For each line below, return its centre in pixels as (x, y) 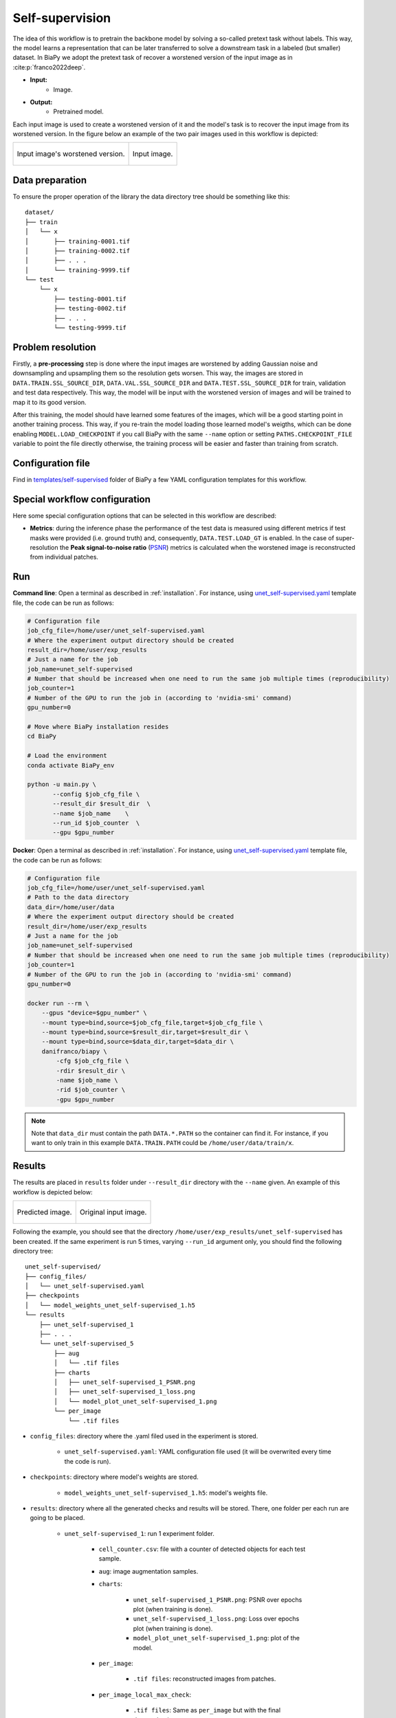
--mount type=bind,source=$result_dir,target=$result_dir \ (145, 1032)
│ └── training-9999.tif (78, 270)
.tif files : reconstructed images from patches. (205, 1679)
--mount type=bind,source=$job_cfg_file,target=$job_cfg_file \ (152, 1023)
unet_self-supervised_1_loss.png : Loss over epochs (216, 1619)
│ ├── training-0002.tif (78, 250)
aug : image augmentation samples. (148, 1571)
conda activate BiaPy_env (71, 765)
